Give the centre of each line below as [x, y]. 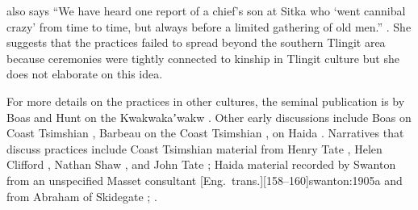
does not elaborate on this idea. [85, 74]
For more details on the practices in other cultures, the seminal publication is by [206, 101]
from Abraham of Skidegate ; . [82, 196]
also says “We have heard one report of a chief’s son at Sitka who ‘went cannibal [206, 10]
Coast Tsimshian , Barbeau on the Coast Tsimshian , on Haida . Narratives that [205, 133]
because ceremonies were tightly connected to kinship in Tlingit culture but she [203, 58]
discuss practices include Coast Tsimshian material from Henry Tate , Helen [194, 148]
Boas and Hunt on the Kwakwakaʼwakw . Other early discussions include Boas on [209, 117]
